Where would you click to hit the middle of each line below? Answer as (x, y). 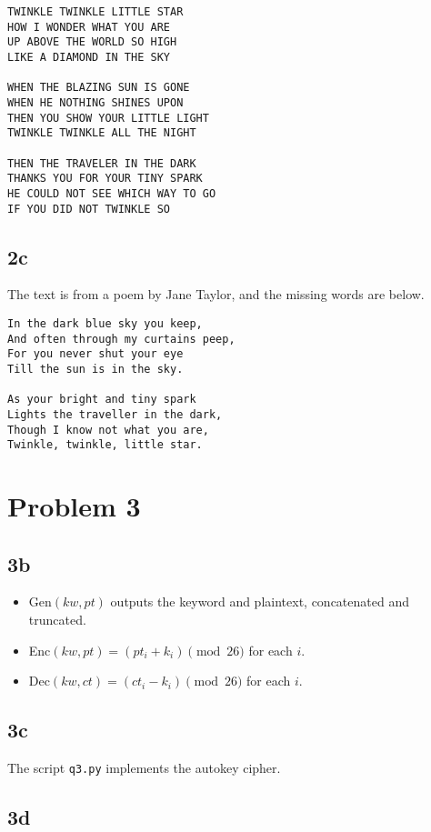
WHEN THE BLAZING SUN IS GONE (99, 88)
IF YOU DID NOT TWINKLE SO (89, 209)
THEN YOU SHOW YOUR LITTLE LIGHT (108, 118)
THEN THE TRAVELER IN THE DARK (102, 163)
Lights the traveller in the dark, (115, 414)
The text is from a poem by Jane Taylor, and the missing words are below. (216, 294)
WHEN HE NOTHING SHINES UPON (95, 102)
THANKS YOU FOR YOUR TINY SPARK (105, 179)
